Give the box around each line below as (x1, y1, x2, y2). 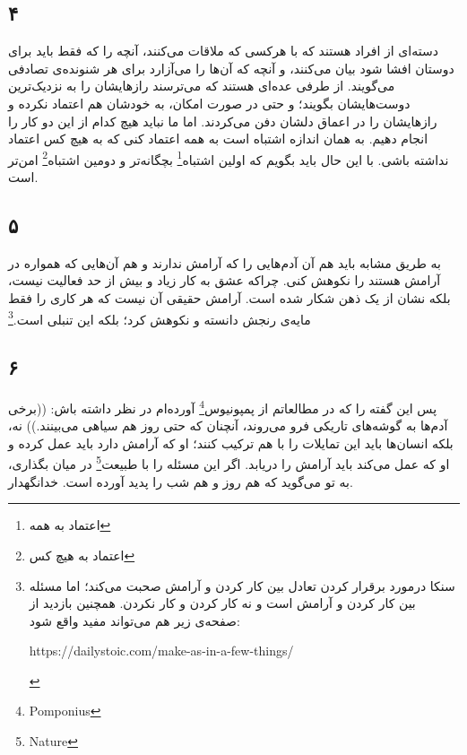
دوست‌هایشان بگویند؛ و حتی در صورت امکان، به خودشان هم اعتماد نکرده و (8, 93, 411, 112)
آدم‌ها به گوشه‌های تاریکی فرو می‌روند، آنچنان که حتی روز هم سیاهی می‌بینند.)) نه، (8, 416, 448, 435)
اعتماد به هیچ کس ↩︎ (29, 545, 135, 564)
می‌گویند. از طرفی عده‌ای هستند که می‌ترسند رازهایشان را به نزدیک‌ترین (8, 76, 395, 95)
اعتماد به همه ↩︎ (29, 516, 111, 534)
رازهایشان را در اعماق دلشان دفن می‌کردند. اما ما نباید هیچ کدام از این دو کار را (8, 111, 437, 130)
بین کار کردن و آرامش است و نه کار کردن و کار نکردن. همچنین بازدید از (29, 594, 416, 612)
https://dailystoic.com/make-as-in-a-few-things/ (29, 641, 294, 660)
